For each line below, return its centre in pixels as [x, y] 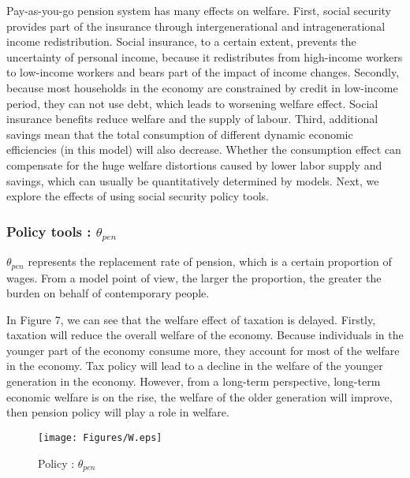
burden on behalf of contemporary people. [108, 293]
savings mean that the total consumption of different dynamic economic [180, 134]
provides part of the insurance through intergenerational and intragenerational [196, 26]
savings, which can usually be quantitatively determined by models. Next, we [193, 180]
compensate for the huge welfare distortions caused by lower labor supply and [194, 164]
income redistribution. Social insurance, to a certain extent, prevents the [181, 41]
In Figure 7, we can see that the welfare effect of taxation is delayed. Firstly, [191, 319]
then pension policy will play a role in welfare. [118, 412]
